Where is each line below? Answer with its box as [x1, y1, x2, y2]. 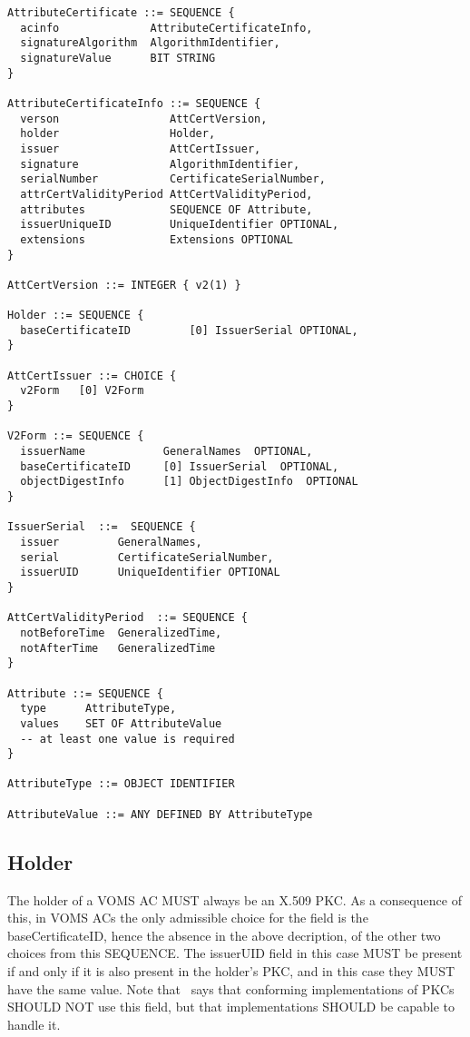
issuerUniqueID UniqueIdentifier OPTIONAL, [20, 218, 339, 232]
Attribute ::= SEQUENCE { [7, 686, 163, 700]
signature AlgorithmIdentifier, [20, 157, 300, 171]
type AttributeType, [20, 702, 177, 716]
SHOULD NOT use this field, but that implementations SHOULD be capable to [7, 997, 455, 1016]
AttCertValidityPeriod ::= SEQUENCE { [7, 611, 248, 625]
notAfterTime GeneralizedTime [20, 641, 216, 655]
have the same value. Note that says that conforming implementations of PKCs [7, 979, 455, 998]
